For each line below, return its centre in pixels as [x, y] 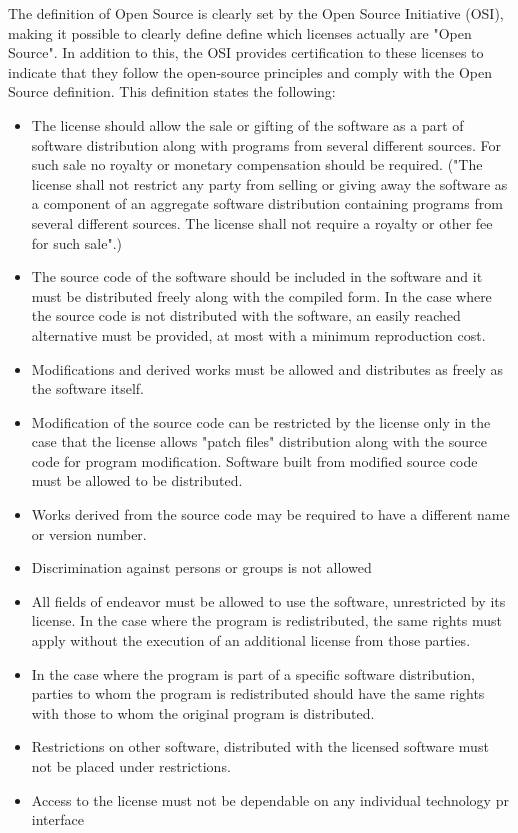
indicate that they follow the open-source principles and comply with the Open [250, 71]
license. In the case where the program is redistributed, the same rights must [266, 620]
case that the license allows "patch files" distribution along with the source [259, 441]
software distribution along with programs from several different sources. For [266, 144]
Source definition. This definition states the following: [172, 91]
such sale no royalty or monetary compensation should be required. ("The [257, 164]
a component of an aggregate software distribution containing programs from [267, 203]
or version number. [89, 533]
